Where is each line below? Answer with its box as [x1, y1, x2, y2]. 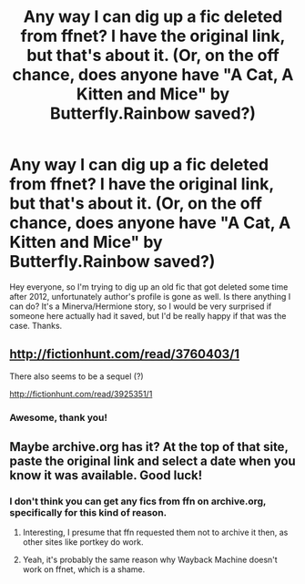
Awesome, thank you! [9, 411, 107, 424]
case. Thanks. [9, 320, 63, 331]
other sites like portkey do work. [22, 537, 144, 548]
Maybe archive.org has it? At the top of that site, [9, 439, 289, 455]
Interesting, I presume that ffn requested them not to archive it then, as [22, 527, 289, 538]
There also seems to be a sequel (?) [9, 371, 144, 382]
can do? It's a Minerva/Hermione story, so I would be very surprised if [9, 301, 272, 312]
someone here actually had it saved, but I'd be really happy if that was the [9, 310, 287, 321]
